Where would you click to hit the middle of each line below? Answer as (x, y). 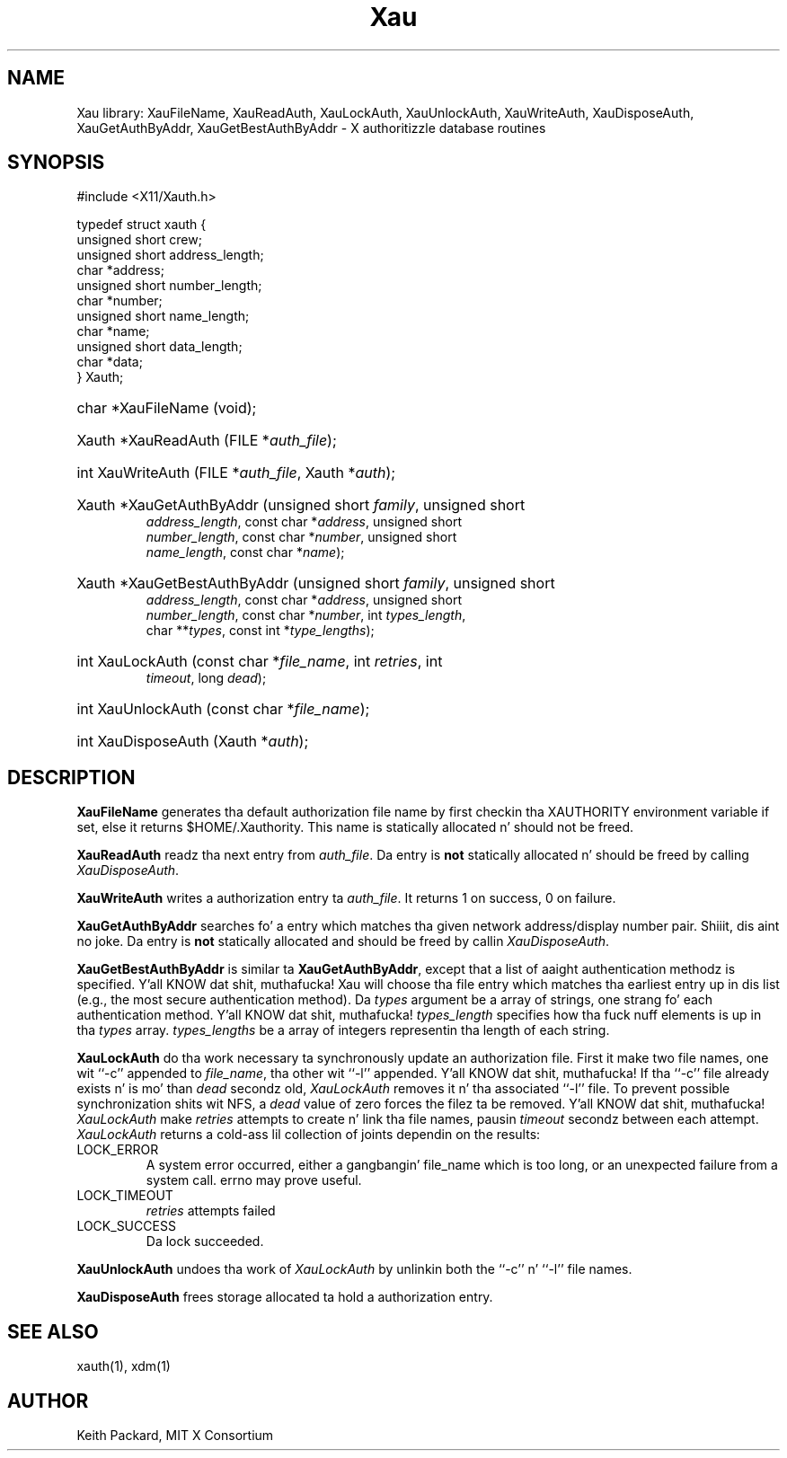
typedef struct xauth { (141, 225)
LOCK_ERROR (118, 1150)
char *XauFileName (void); (167, 408)
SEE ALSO (53, 1331)
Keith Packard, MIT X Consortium (175, 1435)
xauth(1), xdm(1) (124, 1366)
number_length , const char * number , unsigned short (301, 537)
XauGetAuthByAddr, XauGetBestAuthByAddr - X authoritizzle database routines (311, 128)
